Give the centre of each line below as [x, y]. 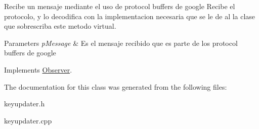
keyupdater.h [25, 104]
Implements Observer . [38, 69]
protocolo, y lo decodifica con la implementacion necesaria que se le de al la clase [130, 16]
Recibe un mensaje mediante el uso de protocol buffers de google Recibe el [120, 6]
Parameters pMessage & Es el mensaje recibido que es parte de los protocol [121, 43]
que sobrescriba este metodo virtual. [60, 26]
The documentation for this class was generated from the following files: [116, 86]
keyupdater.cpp [28, 120]
